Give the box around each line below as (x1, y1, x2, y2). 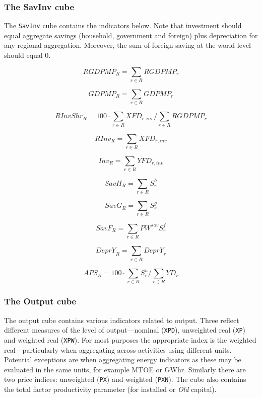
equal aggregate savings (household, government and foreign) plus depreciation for (4, 30, 258, 40)
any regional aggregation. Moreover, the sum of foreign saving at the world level (4, 40, 251, 50)
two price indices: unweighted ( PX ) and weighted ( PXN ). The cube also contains (4, 374, 246, 384)
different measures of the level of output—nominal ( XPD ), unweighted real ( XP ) (4, 325, 246, 335)
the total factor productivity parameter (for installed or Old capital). (4, 384, 217, 394)
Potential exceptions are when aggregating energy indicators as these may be (4, 354, 241, 365)
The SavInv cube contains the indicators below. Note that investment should (4, 20, 242, 31)
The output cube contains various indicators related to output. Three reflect (4, 314, 239, 325)
